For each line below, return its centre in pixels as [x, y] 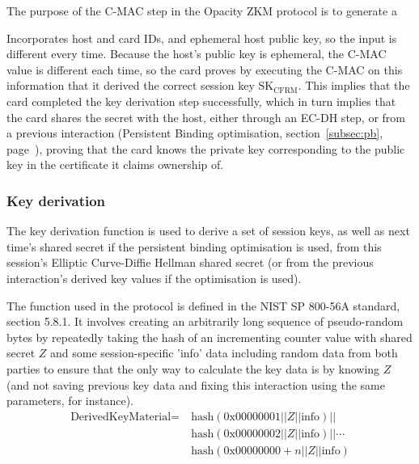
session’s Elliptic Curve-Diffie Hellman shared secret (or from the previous [190, 262]
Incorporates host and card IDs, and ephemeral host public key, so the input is [202, 38]
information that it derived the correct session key [131, 85]
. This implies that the [354, 85]
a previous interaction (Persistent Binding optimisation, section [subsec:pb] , [195, 133]
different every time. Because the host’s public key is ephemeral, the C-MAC [197, 54]
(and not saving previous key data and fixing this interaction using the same [196, 384]
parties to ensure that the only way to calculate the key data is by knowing [193, 368]
